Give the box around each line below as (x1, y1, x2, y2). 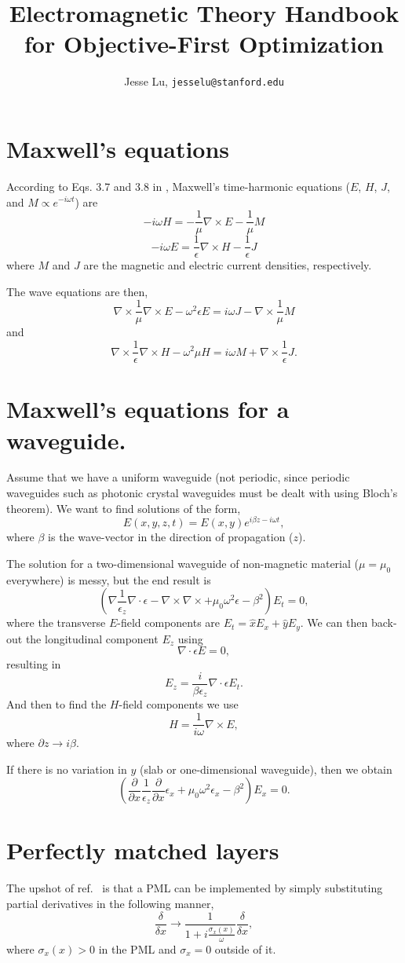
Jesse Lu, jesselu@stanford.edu (124, 73, 284, 90)
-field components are (117, 614, 221, 631)
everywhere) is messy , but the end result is (6, 571, 211, 588)
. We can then (300, 614, 368, 631)
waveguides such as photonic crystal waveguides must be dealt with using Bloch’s (6, 485, 398, 501)
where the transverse (6, 614, 106, 631)
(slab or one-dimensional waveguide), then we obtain (139, 760, 392, 777)
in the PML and (98, 940, 177, 957)
